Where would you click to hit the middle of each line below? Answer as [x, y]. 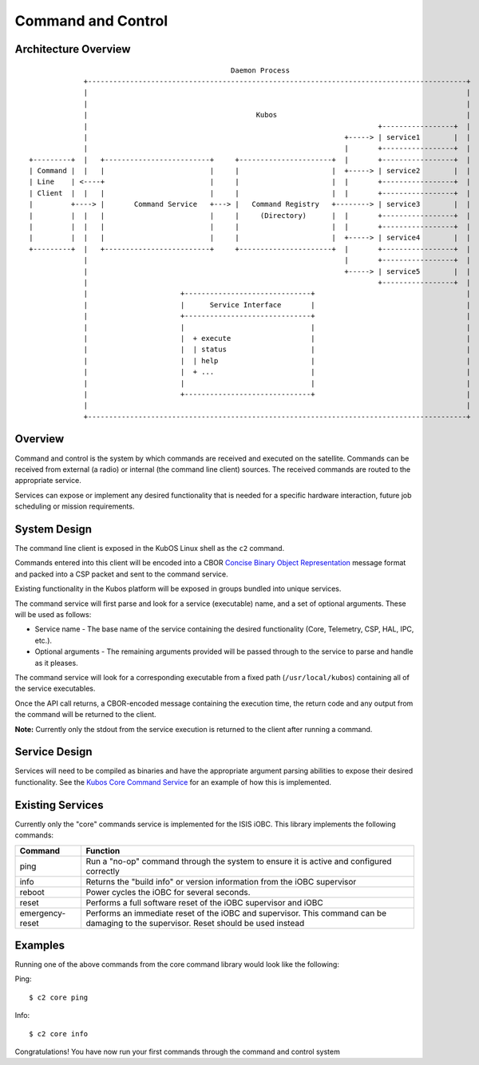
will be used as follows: [53, 614]
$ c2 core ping [59, 997]
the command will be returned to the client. [85, 715]
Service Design [53, 752]
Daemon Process [260, 70]
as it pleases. [57, 663]
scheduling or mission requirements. [75, 506]
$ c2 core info [59, 1033]
